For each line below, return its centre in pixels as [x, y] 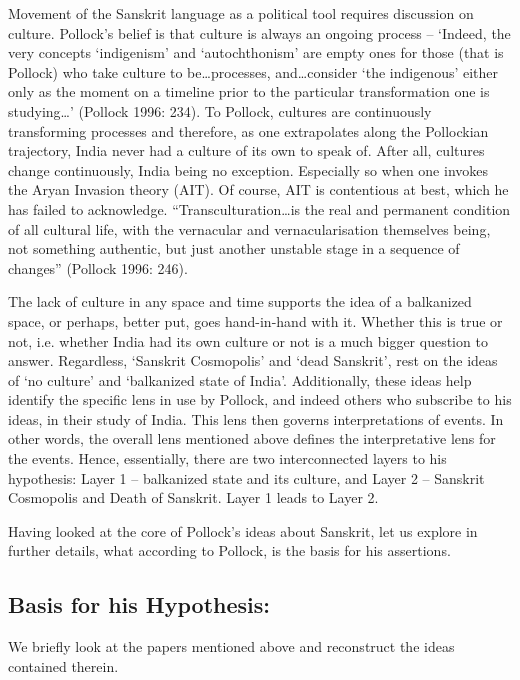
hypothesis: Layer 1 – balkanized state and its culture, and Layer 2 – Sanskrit [246, 477]
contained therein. [63, 665]
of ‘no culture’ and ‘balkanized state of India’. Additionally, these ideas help [240, 379]
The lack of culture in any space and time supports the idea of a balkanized [240, 301]
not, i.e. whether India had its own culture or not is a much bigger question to [248, 340]
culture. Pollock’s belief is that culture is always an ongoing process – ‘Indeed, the [259, 32]
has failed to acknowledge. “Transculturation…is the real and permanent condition [259, 208]
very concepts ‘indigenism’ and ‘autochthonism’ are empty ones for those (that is [256, 52]
